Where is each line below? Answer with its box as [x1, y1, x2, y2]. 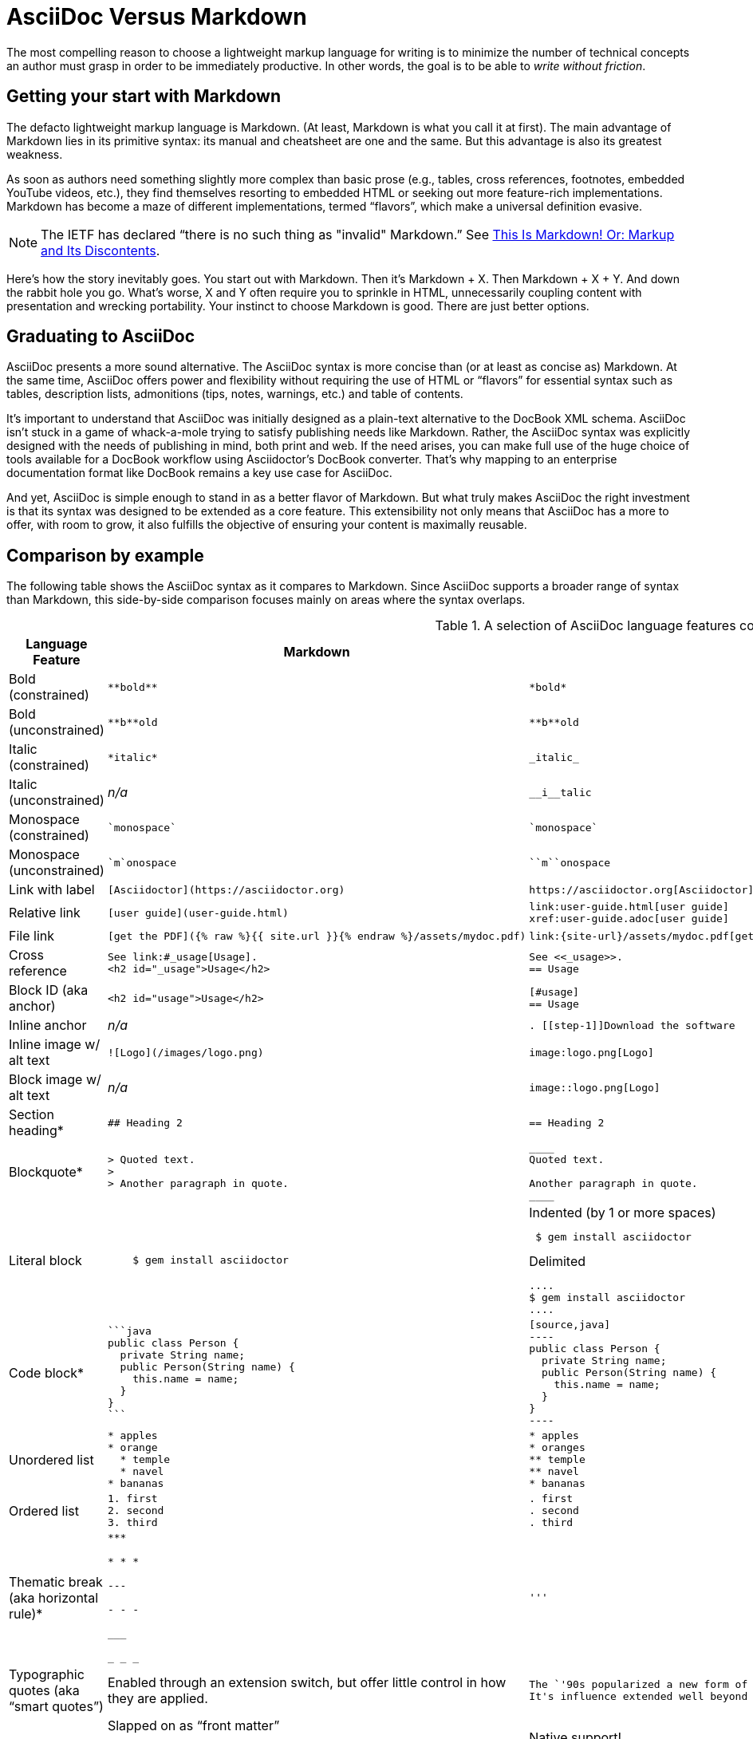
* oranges [529, 1441, 585, 1454]
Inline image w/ [9, 1036, 101, 1053]
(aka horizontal [9, 1589, 99, 1606]
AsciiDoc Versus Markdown [6, 3, 307, 30]
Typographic [9, 1666, 85, 1683]
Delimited [529, 1253, 586, 1270]
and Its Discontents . [41, 242, 160, 258]
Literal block [9, 1252, 82, 1268]
